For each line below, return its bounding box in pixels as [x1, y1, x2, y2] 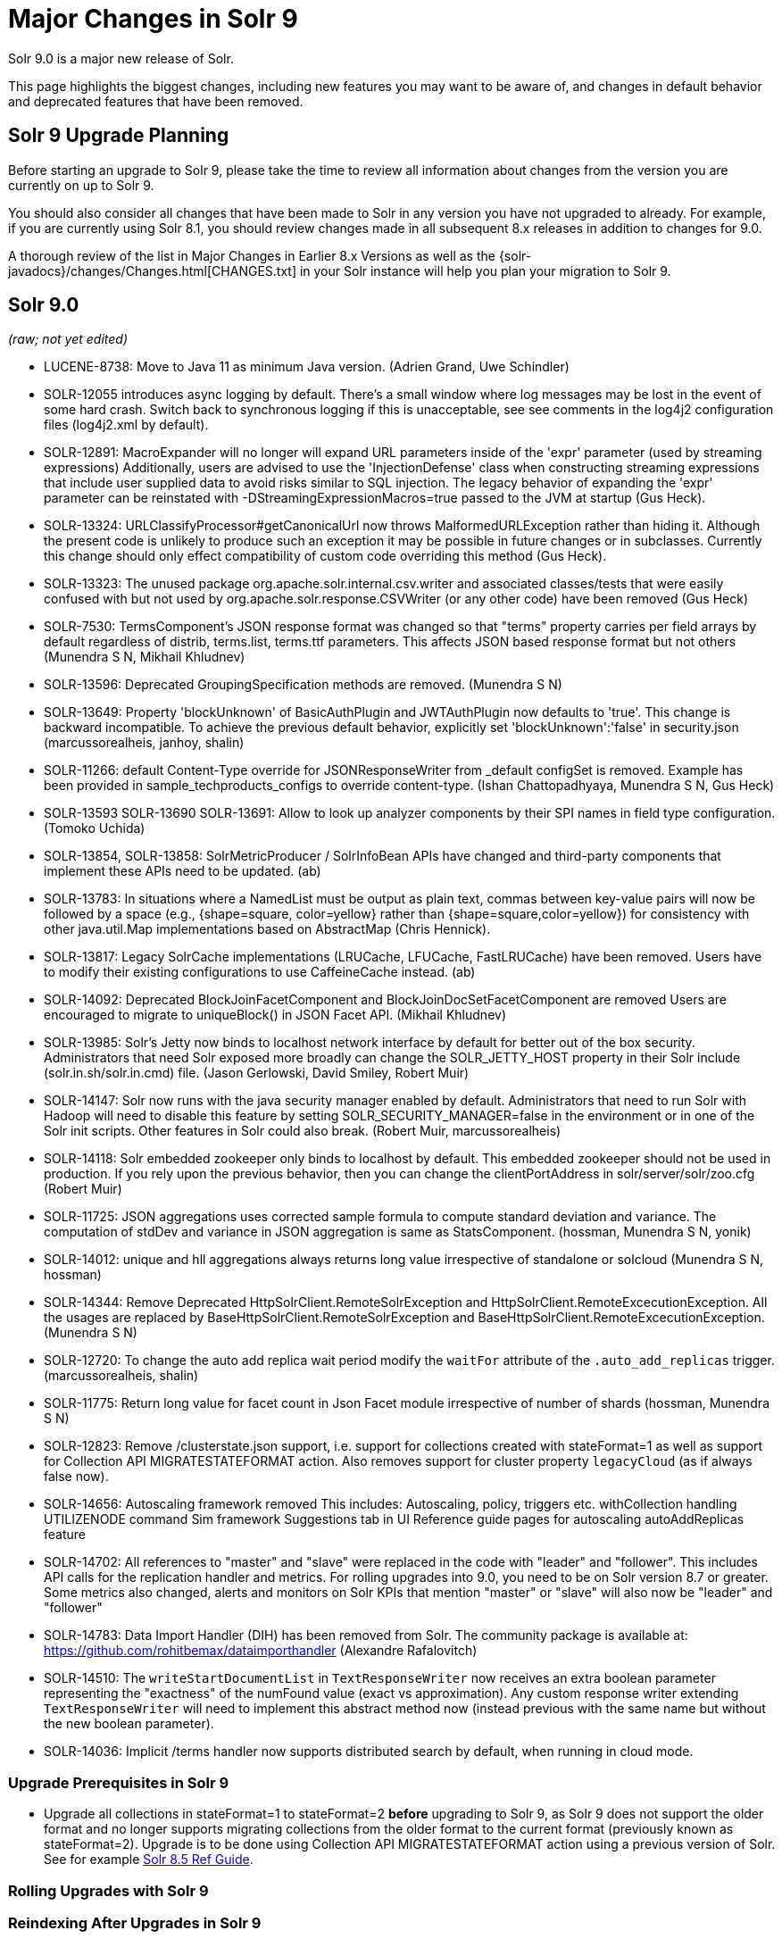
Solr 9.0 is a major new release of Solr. [8, 50, 234, 66]
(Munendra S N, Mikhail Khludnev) [44, 649, 245, 665]
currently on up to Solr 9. [8, 177, 154, 193]
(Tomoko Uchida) [44, 820, 146, 836]
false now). [44, 1469, 109, 1485]
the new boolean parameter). [44, 1716, 214, 1732]
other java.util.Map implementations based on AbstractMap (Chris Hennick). [44, 921, 491, 937]
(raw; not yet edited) [8, 331, 128, 347]
